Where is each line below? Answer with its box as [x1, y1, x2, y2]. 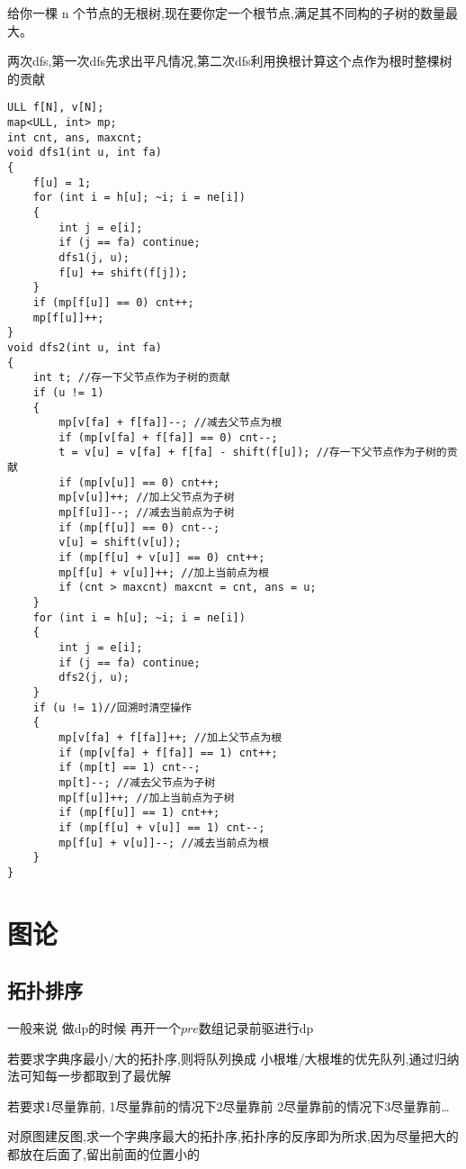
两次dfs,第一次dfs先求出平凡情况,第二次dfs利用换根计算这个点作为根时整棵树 [7, 51, 453, 70]
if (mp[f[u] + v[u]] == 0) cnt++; [58, 551, 265, 565]
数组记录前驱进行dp [198, 1019, 314, 1038]
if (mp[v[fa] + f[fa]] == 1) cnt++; [58, 746, 278, 759]
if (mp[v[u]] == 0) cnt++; [58, 476, 220, 489]
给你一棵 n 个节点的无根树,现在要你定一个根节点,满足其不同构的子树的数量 [7, 4, 445, 22]
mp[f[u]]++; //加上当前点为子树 [58, 791, 235, 804]
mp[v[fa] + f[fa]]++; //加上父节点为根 [58, 730, 282, 744]
